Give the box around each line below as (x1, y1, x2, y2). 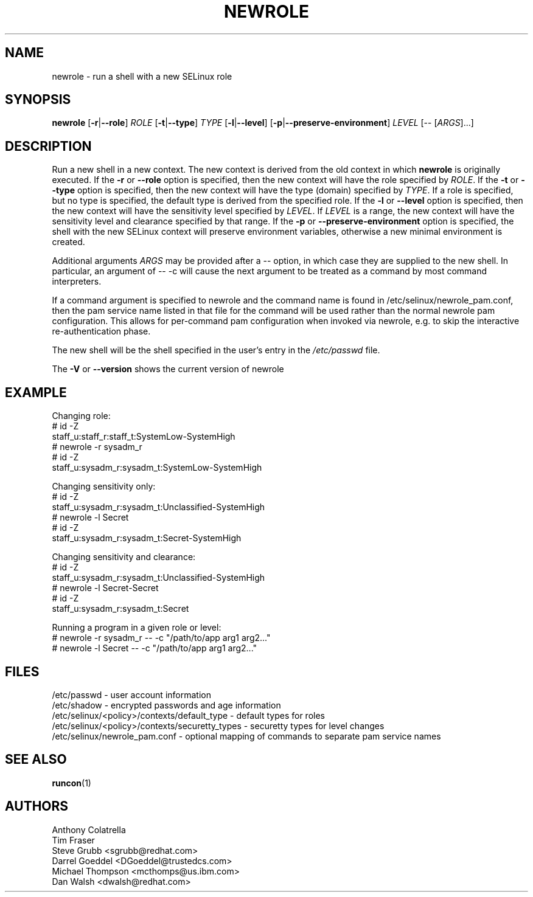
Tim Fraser (52, 834, 95, 845)
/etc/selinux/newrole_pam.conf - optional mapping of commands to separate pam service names (52, 730, 441, 741)
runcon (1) (52, 777, 91, 788)
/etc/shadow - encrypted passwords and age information (52, 699, 281, 710)
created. (52, 237, 85, 248)
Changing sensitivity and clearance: (52, 552, 196, 563)
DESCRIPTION (5, 138, 92, 154)
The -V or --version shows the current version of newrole (52, 364, 284, 375)
